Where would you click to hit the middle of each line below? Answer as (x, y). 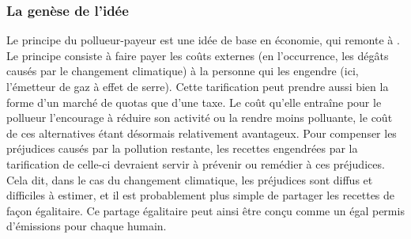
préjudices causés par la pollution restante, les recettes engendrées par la (182, 148)
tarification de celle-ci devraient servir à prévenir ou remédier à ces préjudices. (196, 163)
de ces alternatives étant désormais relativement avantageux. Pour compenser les (202, 133)
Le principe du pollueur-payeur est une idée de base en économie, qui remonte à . (203, 40)
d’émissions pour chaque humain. (87, 226)
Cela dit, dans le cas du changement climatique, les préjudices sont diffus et (190, 179)
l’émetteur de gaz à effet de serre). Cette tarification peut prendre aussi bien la (198, 86)
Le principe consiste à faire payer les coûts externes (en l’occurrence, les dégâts (198, 55)
